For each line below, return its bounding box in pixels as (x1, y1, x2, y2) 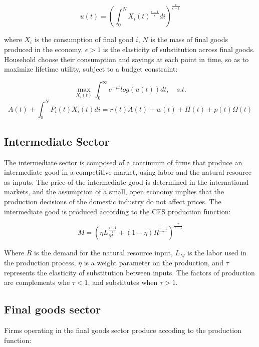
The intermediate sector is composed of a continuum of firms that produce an (4, 157, 242, 167)
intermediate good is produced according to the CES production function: (4, 206, 231, 216)
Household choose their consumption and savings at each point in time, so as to (4, 54, 249, 64)
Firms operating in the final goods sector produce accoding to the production (4, 325, 241, 335)
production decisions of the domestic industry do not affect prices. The (4, 196, 221, 206)
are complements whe (4, 277, 70, 287)
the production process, (4, 257, 76, 268)
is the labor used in (187, 247, 247, 258)
